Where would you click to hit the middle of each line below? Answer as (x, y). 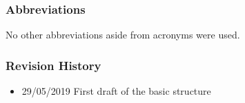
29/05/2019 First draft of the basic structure (116, 91)
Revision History (53, 65)
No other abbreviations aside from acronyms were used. (123, 35)
